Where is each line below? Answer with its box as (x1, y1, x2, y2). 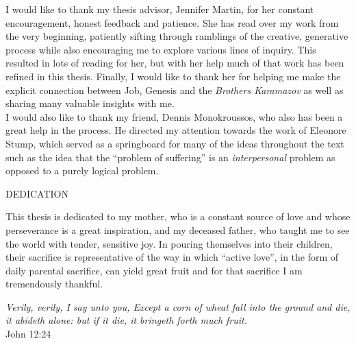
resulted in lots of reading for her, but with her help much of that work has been (5, 56, 344, 70)
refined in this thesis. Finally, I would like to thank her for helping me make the (5, 69, 341, 83)
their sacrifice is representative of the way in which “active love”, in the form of (5, 250, 339, 264)
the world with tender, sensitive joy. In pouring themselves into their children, (5, 236, 333, 250)
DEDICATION (5, 186, 68, 200)
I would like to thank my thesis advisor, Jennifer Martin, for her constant (5, 2, 314, 16)
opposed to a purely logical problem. (5, 163, 159, 178)
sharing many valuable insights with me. (5, 96, 175, 110)
